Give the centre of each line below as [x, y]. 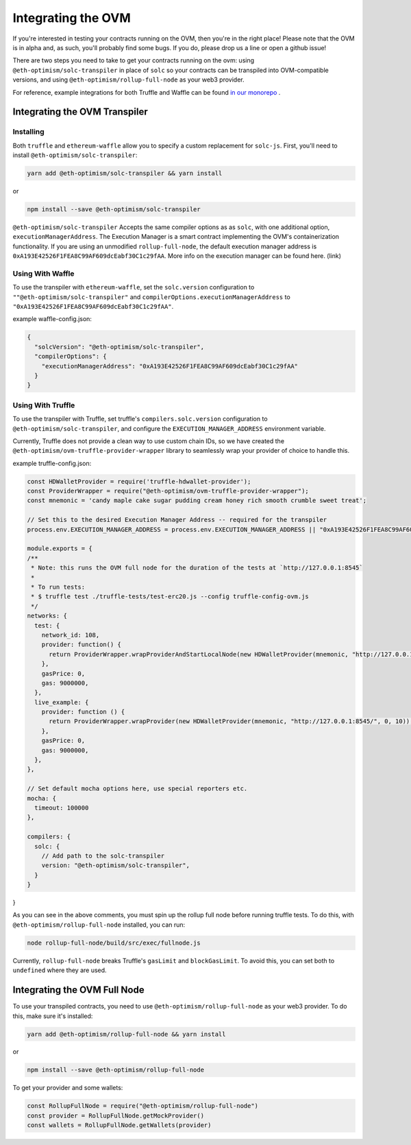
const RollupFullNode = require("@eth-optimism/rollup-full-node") [143, 1106]
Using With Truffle [44, 405]
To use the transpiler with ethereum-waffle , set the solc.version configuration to [134, 287]
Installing [28, 132]
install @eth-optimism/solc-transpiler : [75, 155]
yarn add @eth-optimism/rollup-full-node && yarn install [126, 1034]
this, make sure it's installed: [53, 1016]
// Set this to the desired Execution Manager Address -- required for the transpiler [177, 520]
